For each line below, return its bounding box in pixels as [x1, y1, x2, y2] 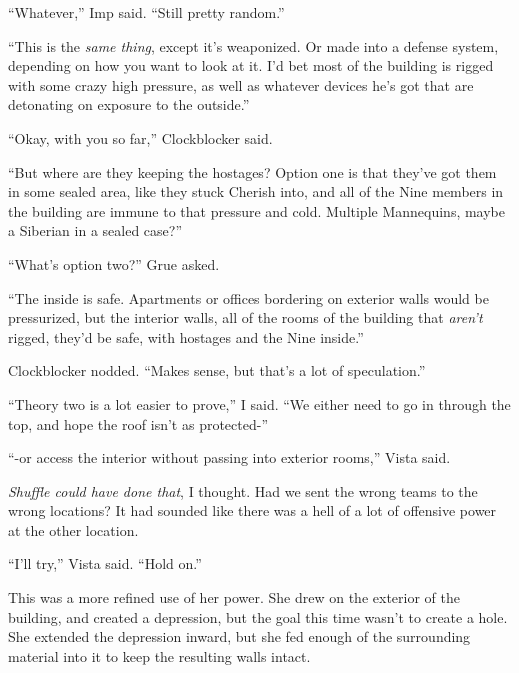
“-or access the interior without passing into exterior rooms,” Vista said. [8, 447, 451, 468]
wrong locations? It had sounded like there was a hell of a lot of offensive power [8, 500, 497, 521]
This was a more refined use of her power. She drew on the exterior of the [8, 587, 460, 608]
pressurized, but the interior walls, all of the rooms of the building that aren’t [8, 307, 483, 328]
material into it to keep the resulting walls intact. [8, 645, 311, 666]
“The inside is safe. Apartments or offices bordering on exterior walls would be [8, 287, 489, 308]
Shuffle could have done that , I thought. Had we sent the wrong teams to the [8, 480, 478, 501]
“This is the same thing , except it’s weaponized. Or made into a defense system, [8, 35, 499, 56]
